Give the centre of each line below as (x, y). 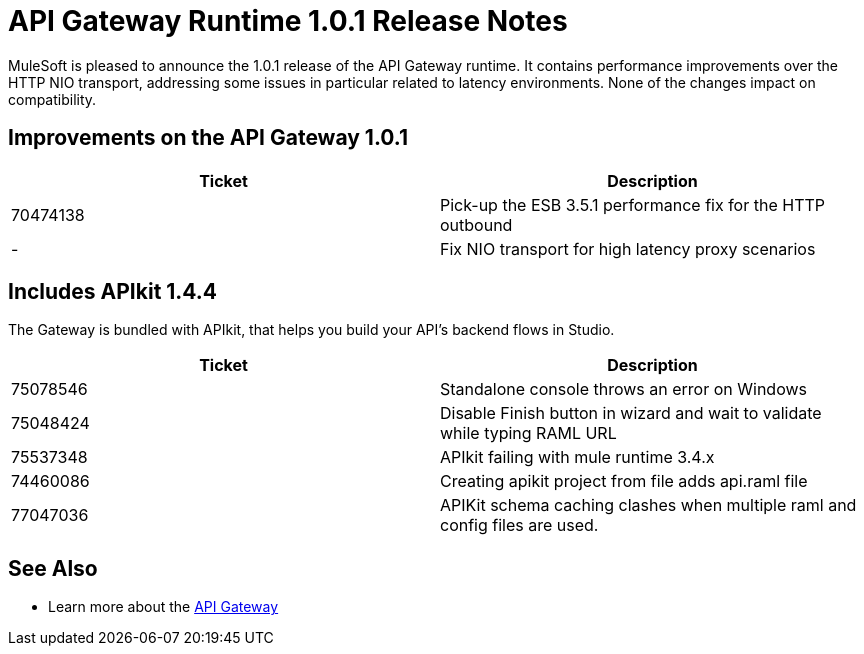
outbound (476, 224)
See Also (53, 568)
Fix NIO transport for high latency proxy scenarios (628, 248)
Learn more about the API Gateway (163, 607)
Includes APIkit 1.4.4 (113, 292)
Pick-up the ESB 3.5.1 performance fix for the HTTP (633, 204)
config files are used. (519, 525)
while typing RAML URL (528, 433)
